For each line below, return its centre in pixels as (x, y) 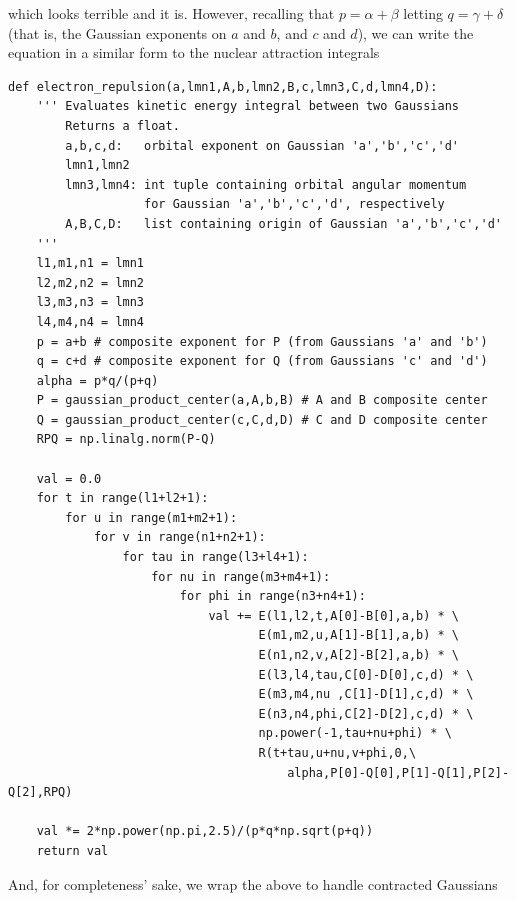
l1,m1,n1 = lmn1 (90, 263)
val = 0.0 (69, 478)
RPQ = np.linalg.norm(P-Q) (126, 439)
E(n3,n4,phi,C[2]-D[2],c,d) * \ (366, 713)
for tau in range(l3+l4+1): (215, 557)
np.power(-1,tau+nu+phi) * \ (355, 733)
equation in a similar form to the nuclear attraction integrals (194, 52)
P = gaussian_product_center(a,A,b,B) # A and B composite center (262, 400)
